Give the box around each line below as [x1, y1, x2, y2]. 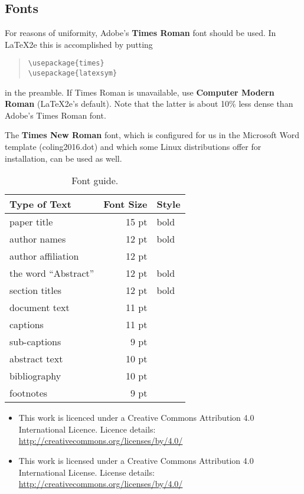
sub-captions [9, 335, 61, 349]
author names [9, 232, 66, 246]
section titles [9, 283, 62, 297]
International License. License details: [18, 466, 155, 478]
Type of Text [9, 197, 71, 211]
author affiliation [9, 249, 79, 263]
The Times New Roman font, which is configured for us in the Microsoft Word [5, 129, 300, 141]
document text [9, 300, 70, 315]
